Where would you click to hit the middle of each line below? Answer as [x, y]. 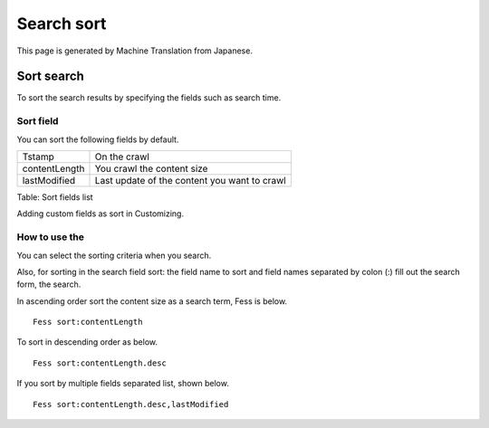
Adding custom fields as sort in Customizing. [101, 214]
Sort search [51, 76]
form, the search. [49, 284]
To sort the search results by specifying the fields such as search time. [149, 98]
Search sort [62, 24]
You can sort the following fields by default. [98, 139]
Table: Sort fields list [55, 197]
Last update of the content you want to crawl [191, 180]
